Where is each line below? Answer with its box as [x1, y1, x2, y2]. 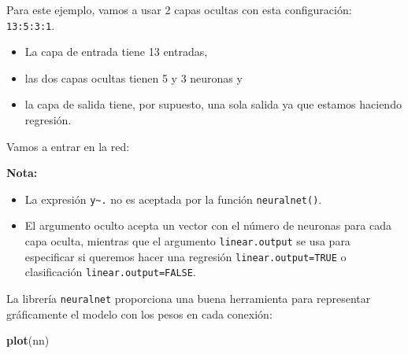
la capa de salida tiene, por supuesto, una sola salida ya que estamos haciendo [24, 96, 402, 112]
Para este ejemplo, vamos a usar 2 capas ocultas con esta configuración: [6, 2, 352, 17]
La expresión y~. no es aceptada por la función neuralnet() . [24, 190, 322, 207]
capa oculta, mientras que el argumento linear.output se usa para [24, 233, 351, 249]
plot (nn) [6, 332, 50, 348]
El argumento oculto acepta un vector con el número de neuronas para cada [24, 217, 391, 234]
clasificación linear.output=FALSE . [24, 264, 196, 280]
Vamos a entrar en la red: [6, 138, 130, 154]
